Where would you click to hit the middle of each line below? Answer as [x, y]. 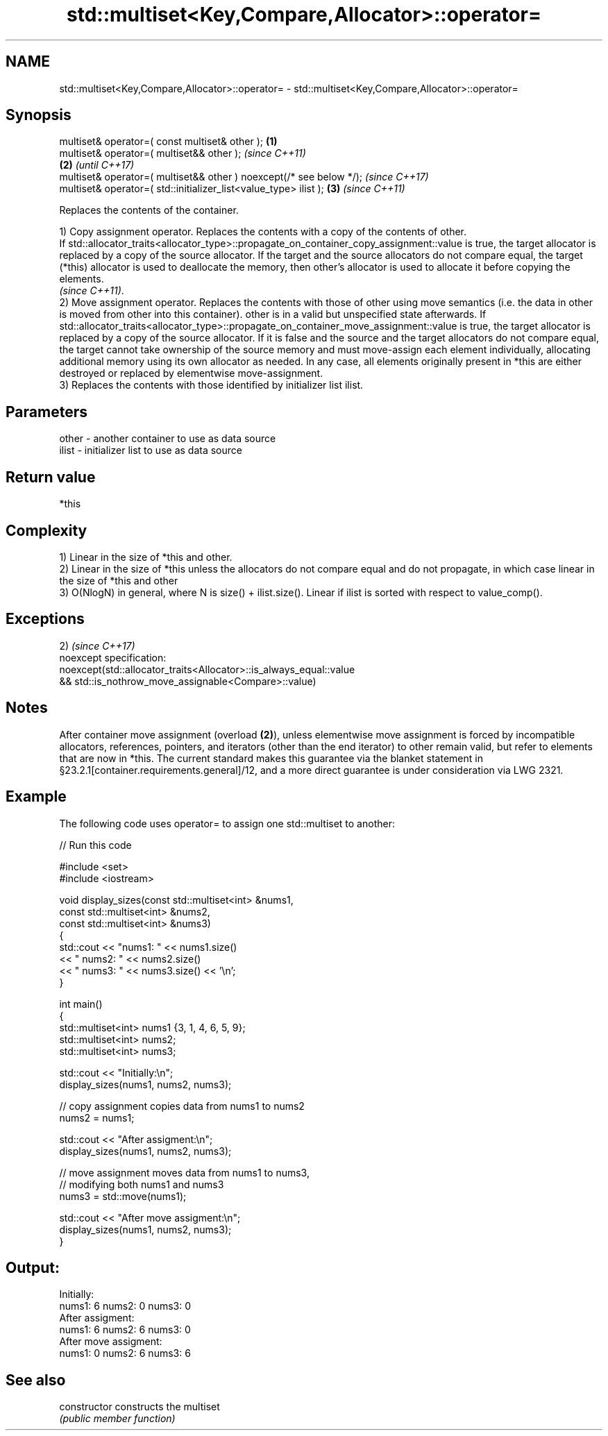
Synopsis [39, 115]
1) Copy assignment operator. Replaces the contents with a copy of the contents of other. [263, 232]
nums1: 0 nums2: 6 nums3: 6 [125, 1353]
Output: [33, 1267]
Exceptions [45, 619]
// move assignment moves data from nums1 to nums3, [184, 1172]
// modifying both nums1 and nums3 [142, 1184]
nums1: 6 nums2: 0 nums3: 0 [125, 1306]
